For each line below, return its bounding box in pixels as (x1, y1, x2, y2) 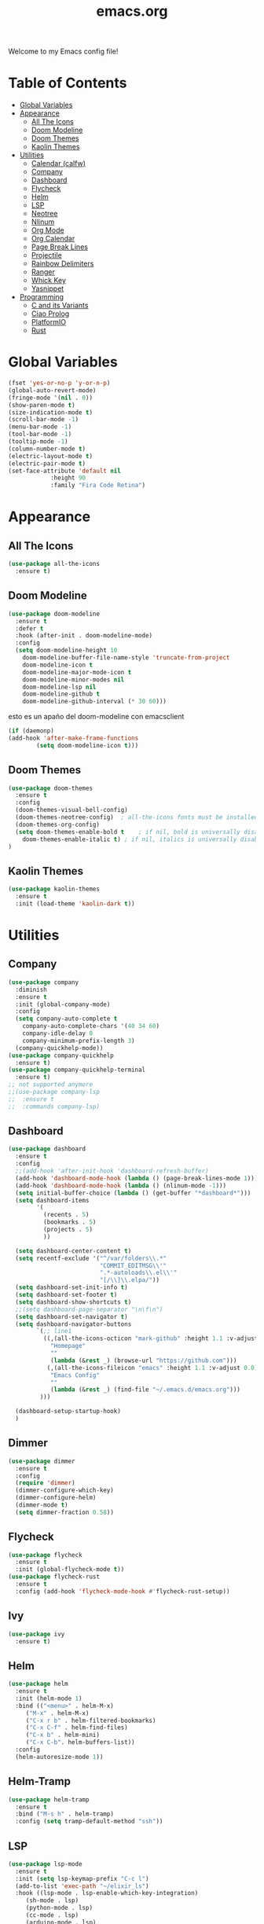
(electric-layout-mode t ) (8, 452, 93, 460)
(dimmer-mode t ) (15, 1501, 68, 1509)
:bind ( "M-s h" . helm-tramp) (15, 1810, 114, 1818)
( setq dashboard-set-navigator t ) (15, 1313, 128, 1320)
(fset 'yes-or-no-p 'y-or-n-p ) (8, 380, 111, 387)
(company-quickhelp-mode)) (15, 1044, 104, 1052)
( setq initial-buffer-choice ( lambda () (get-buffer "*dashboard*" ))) (15, 1189, 251, 1197)
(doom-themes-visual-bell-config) (15, 806, 128, 814)
